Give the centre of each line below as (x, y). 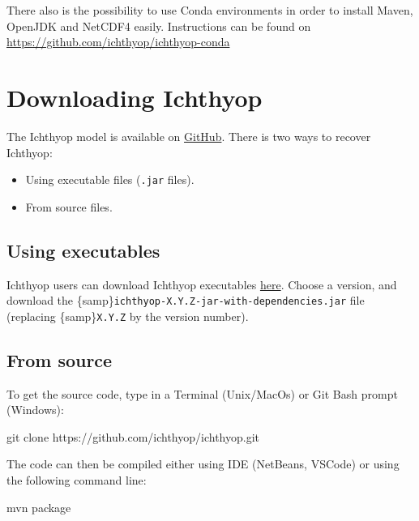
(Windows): (35, 410)
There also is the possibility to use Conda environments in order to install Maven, (210, 10)
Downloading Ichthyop (135, 97)
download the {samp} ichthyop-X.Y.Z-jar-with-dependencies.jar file (186, 300)
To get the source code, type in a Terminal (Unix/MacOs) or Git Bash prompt (202, 393)
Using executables (83, 250)
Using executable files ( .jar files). (110, 179)
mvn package (39, 507)
